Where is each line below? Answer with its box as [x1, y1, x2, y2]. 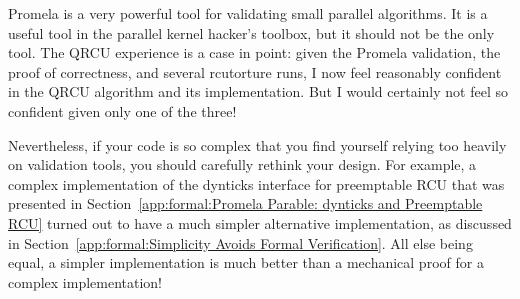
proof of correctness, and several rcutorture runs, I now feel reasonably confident [8, 61, 502, 82]
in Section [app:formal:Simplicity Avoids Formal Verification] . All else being [8, 232, 473, 253]
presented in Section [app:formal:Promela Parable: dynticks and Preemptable [8, 193, 483, 214]
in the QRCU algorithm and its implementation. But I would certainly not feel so [8, 81, 508, 102]
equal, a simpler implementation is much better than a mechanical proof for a [8, 252, 484, 273]
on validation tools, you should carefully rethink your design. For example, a [8, 154, 477, 175]
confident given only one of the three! [8, 100, 237, 121]
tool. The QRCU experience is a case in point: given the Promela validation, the [8, 42, 501, 63]
